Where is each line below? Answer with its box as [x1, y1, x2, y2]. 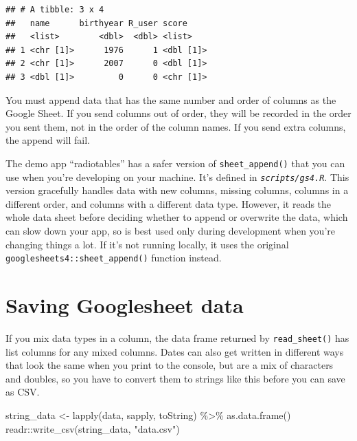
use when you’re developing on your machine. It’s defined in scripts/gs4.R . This [5, 169, 349, 184]
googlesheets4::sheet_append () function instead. [5, 250, 222, 265]
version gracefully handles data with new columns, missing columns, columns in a [5, 183, 349, 197]
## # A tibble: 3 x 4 [5, 5, 104, 14]
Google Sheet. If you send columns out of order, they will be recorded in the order [5, 106, 352, 120]
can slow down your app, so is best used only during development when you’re [5, 224, 336, 238]
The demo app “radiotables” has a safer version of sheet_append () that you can [5, 155, 345, 170]
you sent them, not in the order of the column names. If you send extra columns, [5, 119, 346, 133]
